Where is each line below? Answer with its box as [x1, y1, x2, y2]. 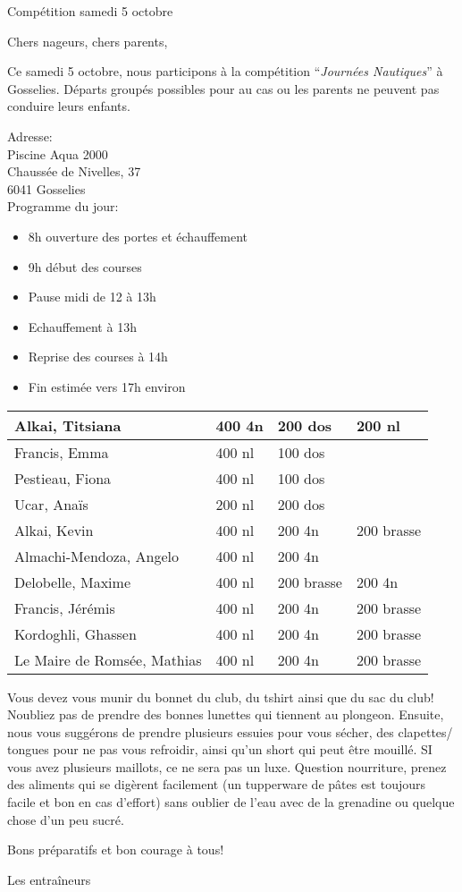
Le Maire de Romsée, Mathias [14, 649, 202, 670]
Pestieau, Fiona [14, 467, 112, 488]
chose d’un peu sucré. [7, 810, 124, 828]
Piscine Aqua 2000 [7, 144, 108, 163]
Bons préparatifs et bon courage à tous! [7, 840, 224, 859]
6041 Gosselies [7, 179, 86, 198]
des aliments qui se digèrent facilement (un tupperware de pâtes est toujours [7, 775, 426, 794]
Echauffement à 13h [28, 317, 137, 336]
